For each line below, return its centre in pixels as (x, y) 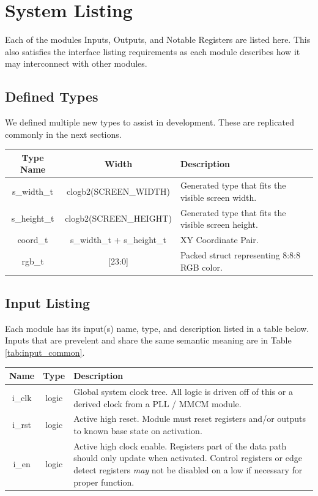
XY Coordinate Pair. (219, 240)
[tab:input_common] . (45, 352)
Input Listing (48, 303)
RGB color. (201, 267)
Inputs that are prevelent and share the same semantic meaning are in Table (148, 340)
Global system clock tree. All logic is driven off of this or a (183, 391)
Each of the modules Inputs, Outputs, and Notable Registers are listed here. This (158, 39)
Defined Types (52, 96)
